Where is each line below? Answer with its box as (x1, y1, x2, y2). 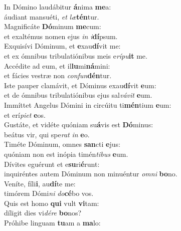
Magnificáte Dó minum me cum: (4, 21, 101, 32)
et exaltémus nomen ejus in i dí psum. (4, 31, 118, 41)
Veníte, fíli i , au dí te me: (4, 178, 76, 188)
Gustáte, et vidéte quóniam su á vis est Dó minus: (4, 119, 153, 130)
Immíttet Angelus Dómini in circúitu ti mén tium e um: (4, 99, 171, 110)
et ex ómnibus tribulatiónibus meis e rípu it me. (4, 50, 147, 61)
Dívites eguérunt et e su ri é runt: (4, 158, 100, 169)
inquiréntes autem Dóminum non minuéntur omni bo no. (4, 168, 177, 179)
